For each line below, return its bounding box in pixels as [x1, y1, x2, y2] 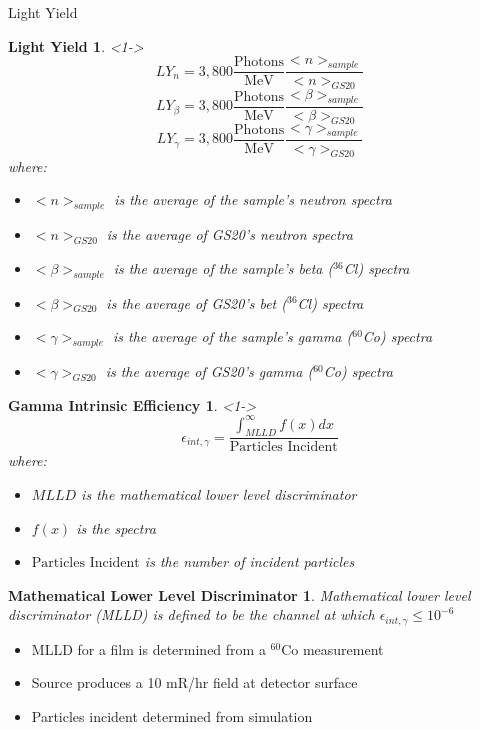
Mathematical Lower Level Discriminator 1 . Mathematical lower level [8, 584, 471, 605]
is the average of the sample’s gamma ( [113, 326, 353, 347]
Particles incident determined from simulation [31, 706, 313, 727]
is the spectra [76, 517, 156, 538]
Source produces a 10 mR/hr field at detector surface [31, 672, 358, 693]
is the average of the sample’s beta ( [113, 257, 334, 278]
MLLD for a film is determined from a [31, 638, 266, 659]
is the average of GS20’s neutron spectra [106, 224, 353, 245]
